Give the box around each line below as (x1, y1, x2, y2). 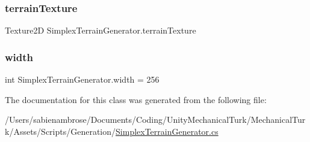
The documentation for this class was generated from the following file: (5, 93, 267, 105)
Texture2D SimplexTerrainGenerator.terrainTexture (5, 24, 196, 37)
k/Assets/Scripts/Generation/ (5, 125, 116, 137)
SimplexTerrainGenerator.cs (116, 125, 219, 137)
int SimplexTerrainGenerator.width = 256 (5, 73, 160, 86)
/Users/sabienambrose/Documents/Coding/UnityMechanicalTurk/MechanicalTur (5, 113, 306, 126)
